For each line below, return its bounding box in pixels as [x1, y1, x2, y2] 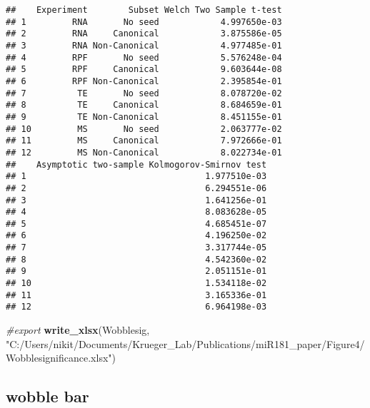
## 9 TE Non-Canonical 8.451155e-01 [6, 111, 282, 122]
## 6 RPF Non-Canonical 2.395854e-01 [6, 76, 282, 86]
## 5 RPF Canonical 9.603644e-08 [6, 64, 282, 75]
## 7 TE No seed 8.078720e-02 [6, 88, 282, 98]
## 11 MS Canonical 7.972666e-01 [6, 136, 282, 146]
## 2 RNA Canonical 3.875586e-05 [6, 29, 282, 39]
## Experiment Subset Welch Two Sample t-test [6, 5, 282, 15]
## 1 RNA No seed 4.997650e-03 [6, 16, 282, 27]
